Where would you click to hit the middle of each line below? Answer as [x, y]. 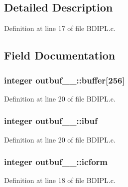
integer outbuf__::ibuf [51, 121]
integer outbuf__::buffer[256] [64, 80]
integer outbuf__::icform [56, 162]
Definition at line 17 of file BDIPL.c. [60, 28]
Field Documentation [60, 55]
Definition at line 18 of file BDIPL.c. [60, 180]
